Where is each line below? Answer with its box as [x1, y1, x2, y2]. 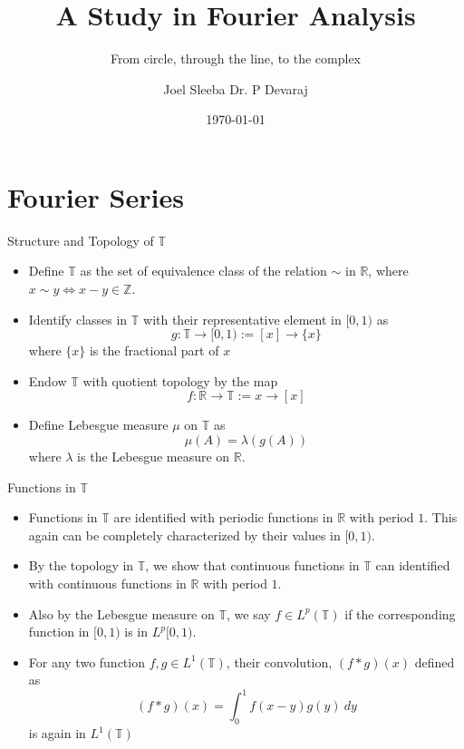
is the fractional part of [89, 341, 219, 360]
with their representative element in [143, 309, 342, 328]
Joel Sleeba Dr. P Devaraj [163, 79, 308, 98]
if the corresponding [344, 604, 456, 623]
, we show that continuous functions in [145, 556, 360, 575]
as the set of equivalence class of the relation [80, 261, 327, 280]
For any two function [28, 652, 145, 671]
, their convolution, [226, 652, 333, 671]
